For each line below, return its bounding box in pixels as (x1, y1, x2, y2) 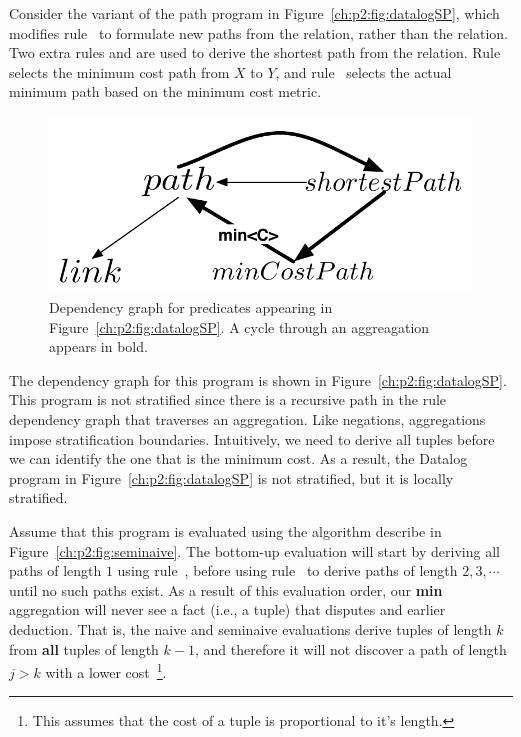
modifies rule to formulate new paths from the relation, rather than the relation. (9, 22, 509, 43)
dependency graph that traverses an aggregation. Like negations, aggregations (9, 409, 486, 430)
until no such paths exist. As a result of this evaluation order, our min (9, 579, 443, 600)
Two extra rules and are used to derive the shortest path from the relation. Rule (9, 42, 501, 63)
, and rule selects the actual (275, 61, 452, 82)
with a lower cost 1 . (45, 659, 167, 682)
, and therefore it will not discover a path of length (195, 638, 507, 659)
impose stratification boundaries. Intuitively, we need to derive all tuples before (9, 428, 495, 449)
